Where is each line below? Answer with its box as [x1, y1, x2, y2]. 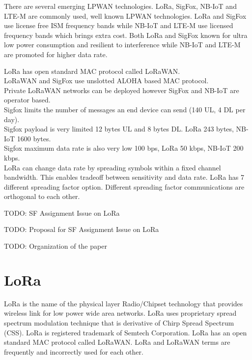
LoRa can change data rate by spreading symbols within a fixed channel [4, 162, 221, 172]
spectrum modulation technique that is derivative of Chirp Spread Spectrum [4, 317, 234, 327]
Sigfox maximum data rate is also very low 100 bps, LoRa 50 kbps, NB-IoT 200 [4, 143, 244, 153]
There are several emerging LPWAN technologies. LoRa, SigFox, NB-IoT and [4, 1, 237, 11]
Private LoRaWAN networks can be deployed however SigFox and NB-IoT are [4, 85, 239, 95]
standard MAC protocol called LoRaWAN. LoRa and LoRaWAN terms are [4, 337, 230, 347]
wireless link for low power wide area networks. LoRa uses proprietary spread [4, 308, 237, 318]
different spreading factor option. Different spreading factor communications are [4, 181, 245, 192]
